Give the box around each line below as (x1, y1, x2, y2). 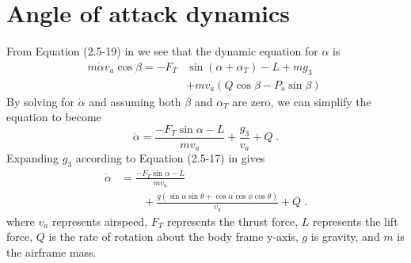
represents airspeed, (51, 212, 148, 229)
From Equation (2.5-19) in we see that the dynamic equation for (6, 43, 318, 59)
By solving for (6, 93, 74, 109)
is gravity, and (310, 228, 380, 245)
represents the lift (313, 212, 398, 229)
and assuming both (89, 93, 181, 109)
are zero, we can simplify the (232, 93, 371, 109)
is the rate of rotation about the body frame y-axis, (48, 228, 299, 245)
